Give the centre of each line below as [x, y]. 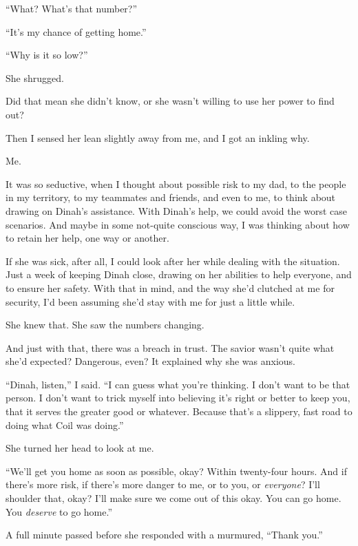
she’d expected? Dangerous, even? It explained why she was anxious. [150, 361]
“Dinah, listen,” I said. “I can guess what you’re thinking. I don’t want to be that [178, 384]
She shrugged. [35, 77]
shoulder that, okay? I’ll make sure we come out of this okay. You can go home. [173, 498]
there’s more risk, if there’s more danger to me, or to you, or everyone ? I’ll [163, 484]
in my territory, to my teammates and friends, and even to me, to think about [171, 197]
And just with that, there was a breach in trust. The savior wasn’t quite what [170, 347]
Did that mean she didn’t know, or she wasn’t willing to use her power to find [170, 101]
